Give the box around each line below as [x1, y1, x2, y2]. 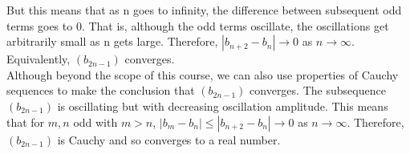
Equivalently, [6, 51, 71, 67]
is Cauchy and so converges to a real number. [57, 131, 281, 148]
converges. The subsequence [250, 82, 386, 99]
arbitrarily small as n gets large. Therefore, [6, 33, 218, 50]
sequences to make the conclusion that [6, 82, 195, 99]
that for [6, 113, 45, 130]
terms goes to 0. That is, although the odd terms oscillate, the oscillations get [6, 17, 389, 34]
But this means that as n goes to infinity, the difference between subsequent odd [6, 2, 402, 18]
